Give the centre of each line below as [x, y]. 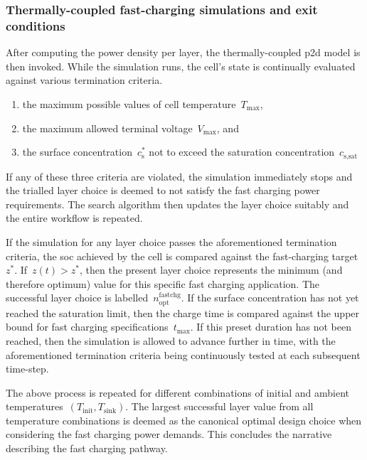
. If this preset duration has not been [271, 327]
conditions [36, 25]
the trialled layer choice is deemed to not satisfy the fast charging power [163, 190]
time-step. [27, 369]
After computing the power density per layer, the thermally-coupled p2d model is [183, 52]
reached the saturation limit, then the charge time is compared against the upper [183, 312]
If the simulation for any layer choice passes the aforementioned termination [171, 241]
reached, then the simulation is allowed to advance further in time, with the [171, 340]
